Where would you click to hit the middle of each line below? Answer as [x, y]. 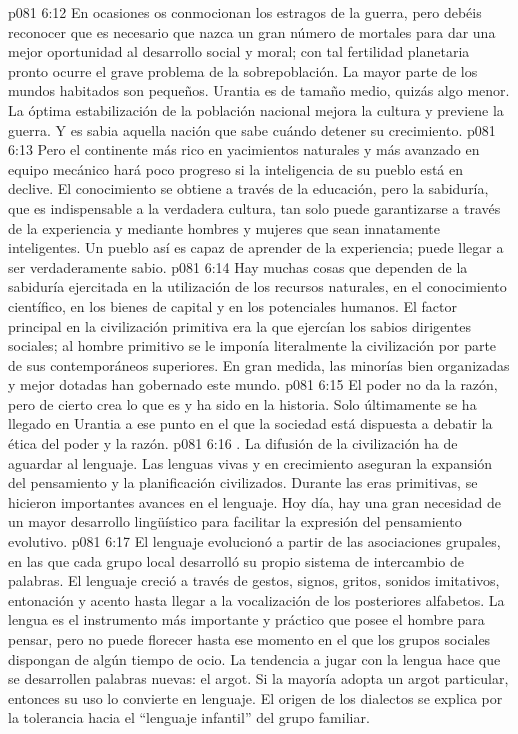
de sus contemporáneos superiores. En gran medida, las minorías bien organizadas [259, 364]
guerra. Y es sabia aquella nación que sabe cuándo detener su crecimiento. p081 [252, 129]
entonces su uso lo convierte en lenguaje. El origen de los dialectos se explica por [255, 697]
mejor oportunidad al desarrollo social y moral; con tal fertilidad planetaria [239, 51]
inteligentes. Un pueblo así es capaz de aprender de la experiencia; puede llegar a [256, 247]
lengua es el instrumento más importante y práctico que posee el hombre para [246, 619]
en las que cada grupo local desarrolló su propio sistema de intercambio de [236, 560]
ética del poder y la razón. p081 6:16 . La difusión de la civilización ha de [233, 443]
